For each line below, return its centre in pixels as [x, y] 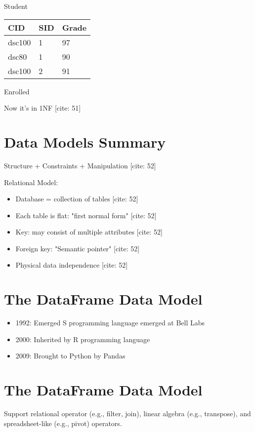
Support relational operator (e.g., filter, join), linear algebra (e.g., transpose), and [127, 413]
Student [16, 6]
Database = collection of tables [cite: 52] [77, 199]
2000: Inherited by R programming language [83, 339]
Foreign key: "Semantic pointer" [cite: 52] [78, 248]
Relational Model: [31, 182]
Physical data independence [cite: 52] [72, 265]
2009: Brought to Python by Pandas [70, 356]
